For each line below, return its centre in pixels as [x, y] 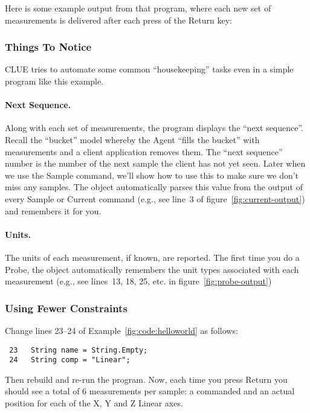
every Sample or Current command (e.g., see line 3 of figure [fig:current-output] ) [155, 198]
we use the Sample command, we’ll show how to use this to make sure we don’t [152, 175]
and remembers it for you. [53, 210]
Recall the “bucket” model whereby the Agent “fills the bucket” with [132, 139]
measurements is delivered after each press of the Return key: [118, 20]
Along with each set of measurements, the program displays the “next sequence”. [154, 128]
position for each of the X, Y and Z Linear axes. [94, 403]
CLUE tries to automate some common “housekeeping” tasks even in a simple [149, 69]
